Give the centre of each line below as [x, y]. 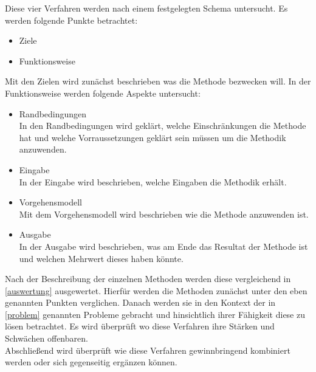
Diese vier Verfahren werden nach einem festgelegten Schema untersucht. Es [146, 8]
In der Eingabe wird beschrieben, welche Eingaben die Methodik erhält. [153, 181]
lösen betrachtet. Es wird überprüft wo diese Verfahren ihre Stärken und [140, 326]
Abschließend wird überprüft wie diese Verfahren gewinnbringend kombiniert [148, 350]
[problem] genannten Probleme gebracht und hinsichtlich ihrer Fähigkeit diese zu [155, 314]
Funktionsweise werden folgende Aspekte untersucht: [103, 93]
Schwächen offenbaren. [46, 338]
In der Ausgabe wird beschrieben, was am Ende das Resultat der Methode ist [163, 246]
